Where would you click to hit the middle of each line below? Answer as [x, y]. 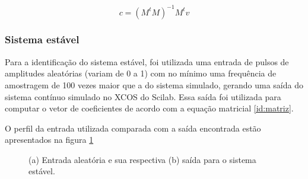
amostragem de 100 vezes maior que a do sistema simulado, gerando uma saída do [154, 84]
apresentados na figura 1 [49, 140]
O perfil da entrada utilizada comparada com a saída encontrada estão [133, 128]
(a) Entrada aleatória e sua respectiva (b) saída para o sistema [142, 159]
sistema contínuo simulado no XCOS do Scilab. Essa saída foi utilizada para [143, 96]
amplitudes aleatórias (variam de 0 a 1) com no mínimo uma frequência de [141, 73]
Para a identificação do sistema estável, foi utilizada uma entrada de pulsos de [147, 61]
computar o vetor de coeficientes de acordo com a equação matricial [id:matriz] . [149, 108]
